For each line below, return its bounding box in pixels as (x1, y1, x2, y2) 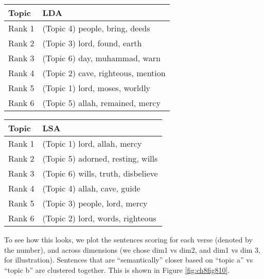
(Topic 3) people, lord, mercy (42, 197, 148, 209)
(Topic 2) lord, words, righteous (42, 212, 156, 224)
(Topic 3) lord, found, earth (42, 37, 142, 49)
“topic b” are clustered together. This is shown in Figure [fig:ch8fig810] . (4, 264, 230, 275)
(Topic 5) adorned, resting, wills (42, 152, 158, 164)
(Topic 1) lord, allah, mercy (42, 137, 142, 149)
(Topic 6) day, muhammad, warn (42, 52, 161, 64)
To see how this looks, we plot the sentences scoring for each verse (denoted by (4, 234, 253, 245)
